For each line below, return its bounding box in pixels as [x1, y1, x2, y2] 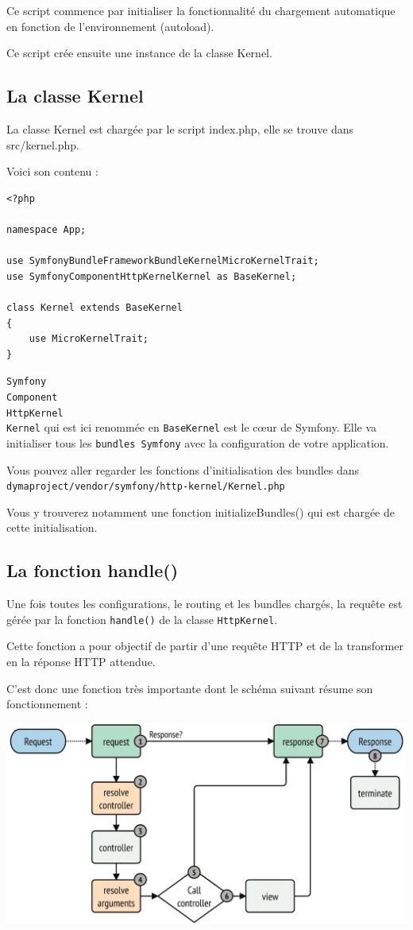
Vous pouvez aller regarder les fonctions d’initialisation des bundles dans [6, 461, 360, 478]
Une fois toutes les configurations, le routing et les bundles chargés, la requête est [6, 595, 403, 612]
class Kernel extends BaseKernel [6, 301, 183, 313]
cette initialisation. [6, 519, 98, 536]
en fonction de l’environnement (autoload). [6, 17, 214, 34]
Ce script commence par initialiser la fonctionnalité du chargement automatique [6, 2, 396, 18]
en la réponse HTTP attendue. [6, 653, 156, 670]
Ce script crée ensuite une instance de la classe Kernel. [6, 45, 272, 61]
